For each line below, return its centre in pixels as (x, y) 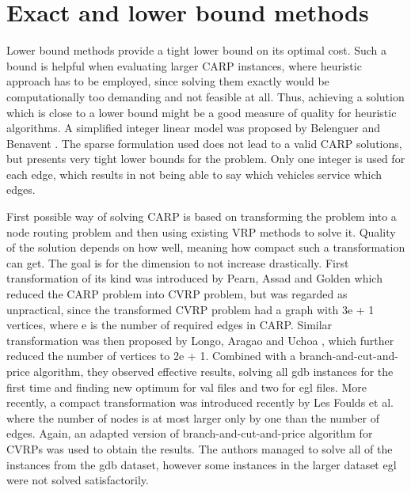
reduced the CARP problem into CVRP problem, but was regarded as (177, 294)
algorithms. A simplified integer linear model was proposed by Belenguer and (194, 128)
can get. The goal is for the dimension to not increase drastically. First (178, 262)
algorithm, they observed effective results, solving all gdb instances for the (213, 371)
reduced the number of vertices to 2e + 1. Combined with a (151, 356)
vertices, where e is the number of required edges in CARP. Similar (169, 325)
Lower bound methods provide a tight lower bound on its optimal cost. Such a (197, 50)
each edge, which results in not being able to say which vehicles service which (194, 174)
